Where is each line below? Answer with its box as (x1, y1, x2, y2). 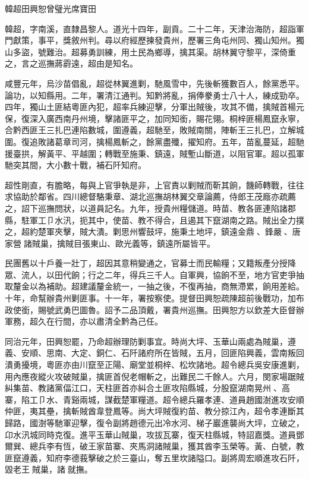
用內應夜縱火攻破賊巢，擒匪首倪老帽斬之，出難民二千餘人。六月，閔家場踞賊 (5, 370, 304, 382)
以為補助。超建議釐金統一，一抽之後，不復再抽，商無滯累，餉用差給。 (29, 280, 304, 292)
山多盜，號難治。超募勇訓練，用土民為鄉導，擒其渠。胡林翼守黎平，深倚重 (5, 45, 296, 58)
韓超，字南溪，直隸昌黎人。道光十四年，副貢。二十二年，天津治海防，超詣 (5, 22, 296, 34)
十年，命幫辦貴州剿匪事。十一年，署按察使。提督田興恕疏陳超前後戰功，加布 (5, 292, 304, 304)
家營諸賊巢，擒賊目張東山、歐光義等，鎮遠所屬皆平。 (5, 237, 215, 249)
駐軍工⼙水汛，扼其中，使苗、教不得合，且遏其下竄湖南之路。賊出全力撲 (21, 213, 304, 226)
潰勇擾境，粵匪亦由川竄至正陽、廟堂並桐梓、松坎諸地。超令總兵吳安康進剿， (5, 358, 304, 371)
